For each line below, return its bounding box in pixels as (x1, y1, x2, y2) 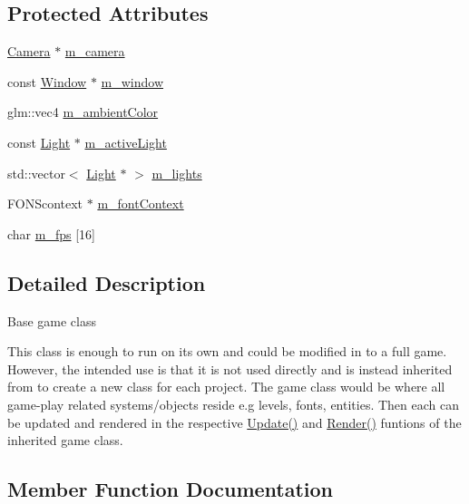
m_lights (151, 163, 202, 182)
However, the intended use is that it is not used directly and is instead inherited (7, 359, 453, 378)
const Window (7, 72, 87, 91)
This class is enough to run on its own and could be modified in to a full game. (7, 342, 447, 361)
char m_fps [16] (7, 224, 95, 243)
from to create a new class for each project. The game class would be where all (7, 377, 445, 396)
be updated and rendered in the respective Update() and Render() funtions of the (7, 412, 462, 431)
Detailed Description (7, 268, 206, 296)
